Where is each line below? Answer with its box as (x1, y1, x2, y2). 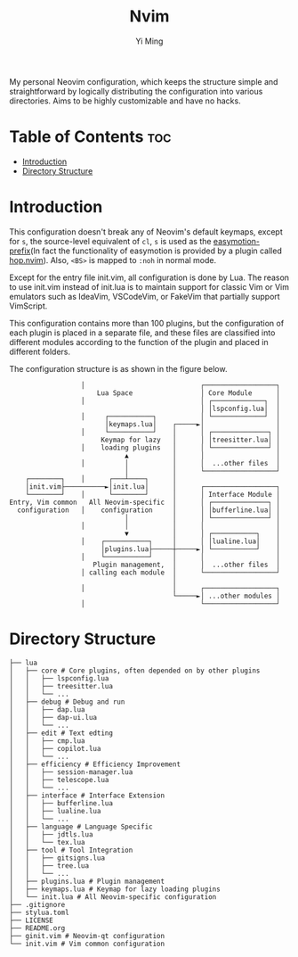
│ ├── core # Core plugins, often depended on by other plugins (9, 666, 261, 675)
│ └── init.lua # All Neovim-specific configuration (9, 892, 217, 902)
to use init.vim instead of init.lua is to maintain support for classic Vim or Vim (9, 281, 289, 292)
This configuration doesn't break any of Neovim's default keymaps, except (9, 226, 283, 237)
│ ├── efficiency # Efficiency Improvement (9, 760, 181, 769)
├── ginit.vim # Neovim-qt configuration (9, 931, 165, 940)
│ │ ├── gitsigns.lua (9, 854, 105, 862)
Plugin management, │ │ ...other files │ (93, 560, 280, 569)
